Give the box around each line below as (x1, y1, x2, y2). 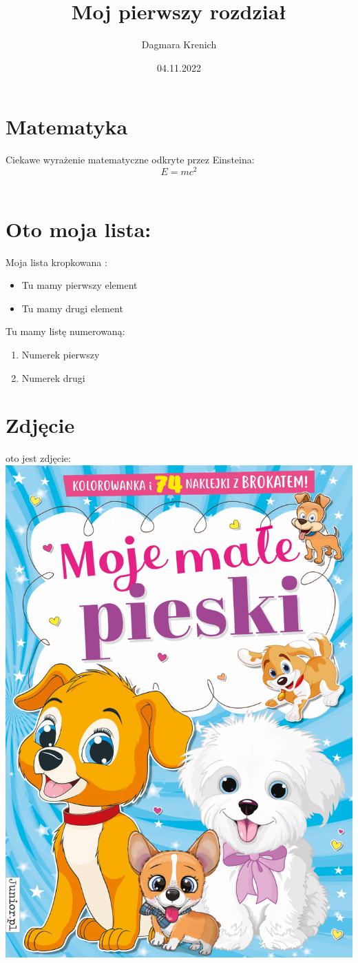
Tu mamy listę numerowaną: (6, 324, 125, 338)
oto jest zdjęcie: (6, 451, 71, 465)
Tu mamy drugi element (21, 301, 123, 315)
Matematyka (6, 112, 128, 141)
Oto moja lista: (6, 214, 151, 243)
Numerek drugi (21, 370, 85, 385)
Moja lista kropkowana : (6, 254, 107, 269)
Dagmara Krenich (141, 37, 217, 52)
